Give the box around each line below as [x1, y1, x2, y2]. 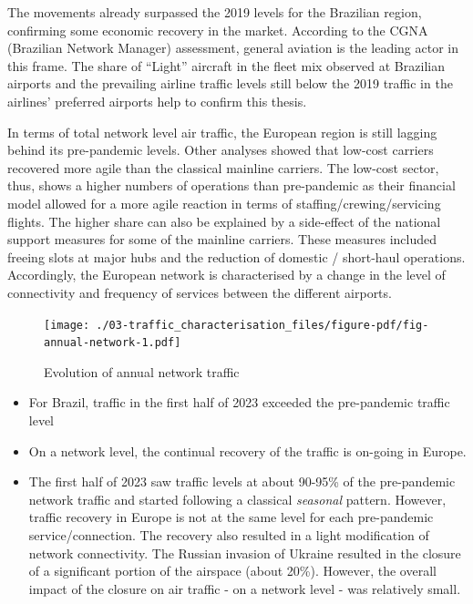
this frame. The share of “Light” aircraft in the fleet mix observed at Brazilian [7, 56, 445, 75]
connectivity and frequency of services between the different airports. [7, 282, 392, 302]
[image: [44, 318, 90, 332]
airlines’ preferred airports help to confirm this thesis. [7, 91, 307, 110]
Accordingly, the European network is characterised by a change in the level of [7, 265, 446, 284]
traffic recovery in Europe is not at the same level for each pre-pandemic [28, 507, 434, 527]
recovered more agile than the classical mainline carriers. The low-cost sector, [7, 158, 439, 177]
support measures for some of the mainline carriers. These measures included [7, 230, 437, 249]
